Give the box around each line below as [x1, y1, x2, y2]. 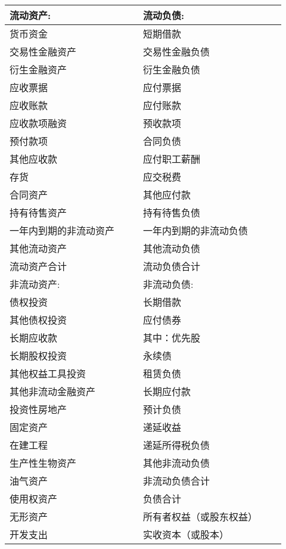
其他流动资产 [10, 241, 67, 255]
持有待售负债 [143, 206, 201, 219]
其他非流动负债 [143, 456, 210, 470]
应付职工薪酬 [143, 152, 201, 166]
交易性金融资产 [10, 45, 77, 58]
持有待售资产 [10, 206, 67, 219]
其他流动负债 [143, 241, 201, 255]
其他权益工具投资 [10, 367, 86, 380]
